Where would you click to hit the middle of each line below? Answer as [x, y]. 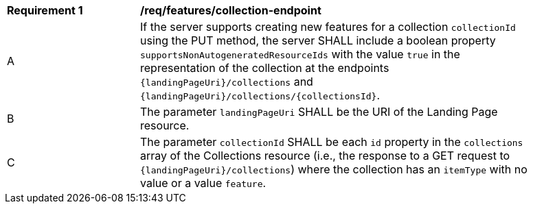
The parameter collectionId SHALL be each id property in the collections [332, 142]
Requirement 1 [45, 10]
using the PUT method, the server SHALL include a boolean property [318, 40]
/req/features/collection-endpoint [231, 10]
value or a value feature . [203, 183]
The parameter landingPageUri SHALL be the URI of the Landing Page [319, 112]
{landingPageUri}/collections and [227, 82]
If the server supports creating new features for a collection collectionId [328, 27]
